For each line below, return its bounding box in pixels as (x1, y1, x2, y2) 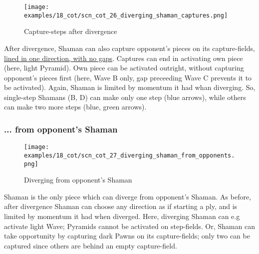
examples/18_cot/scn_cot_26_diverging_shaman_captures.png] (24, 11, 228, 19)
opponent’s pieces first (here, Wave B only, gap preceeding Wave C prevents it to (4, 72, 252, 82)
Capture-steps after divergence (24, 26, 117, 36)
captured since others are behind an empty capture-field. (4, 240, 177, 250)
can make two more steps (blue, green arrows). (4, 101, 147, 112)
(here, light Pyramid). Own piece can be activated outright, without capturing (4, 62, 244, 73)
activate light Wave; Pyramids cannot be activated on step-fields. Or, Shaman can (4, 220, 255, 231)
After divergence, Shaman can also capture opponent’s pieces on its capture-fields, (4, 42, 255, 53)
